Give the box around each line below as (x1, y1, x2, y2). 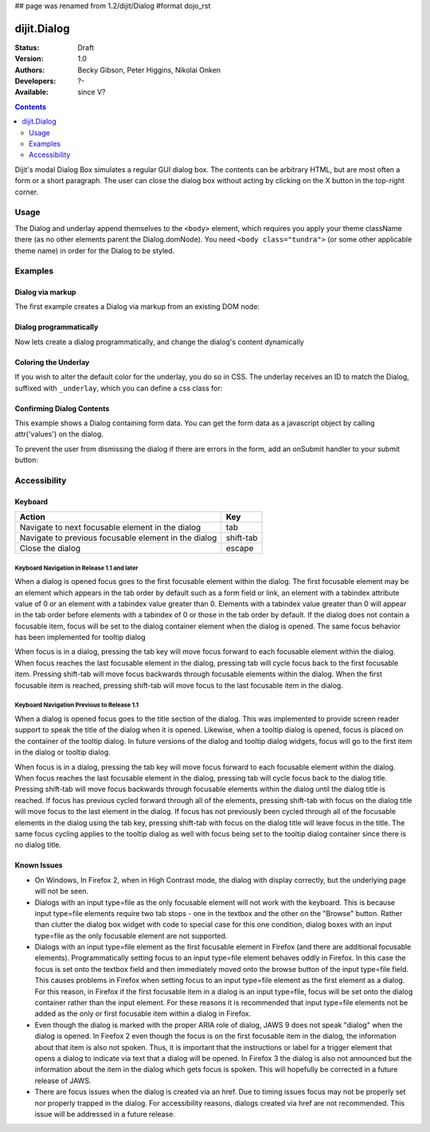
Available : (14, 88, 49, 97)
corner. (14, 187, 39, 197)
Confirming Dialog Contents (14, 403, 110, 413)
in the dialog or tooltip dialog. (14, 747, 111, 757)
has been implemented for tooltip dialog (14, 633, 147, 642)
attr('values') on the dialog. (14, 429, 104, 439)
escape (225, 542, 254, 554)
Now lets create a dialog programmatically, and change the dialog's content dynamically (14, 337, 304, 347)
